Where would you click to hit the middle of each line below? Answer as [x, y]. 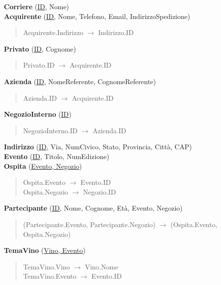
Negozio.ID [100, 191]
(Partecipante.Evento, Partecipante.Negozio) [89, 224]
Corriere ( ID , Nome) [37, 6]
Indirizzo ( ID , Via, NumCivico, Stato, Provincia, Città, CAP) [98, 147]
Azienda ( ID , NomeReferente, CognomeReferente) [80, 81]
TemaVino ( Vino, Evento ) [45, 250]
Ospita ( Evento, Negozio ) [43, 166]
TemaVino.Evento [50, 276]
